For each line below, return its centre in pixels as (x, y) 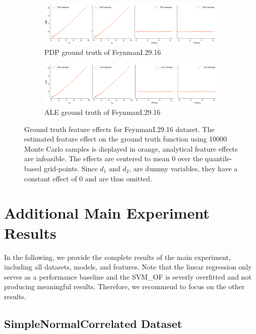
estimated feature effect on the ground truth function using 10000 (126, 139)
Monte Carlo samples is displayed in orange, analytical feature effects (131, 148)
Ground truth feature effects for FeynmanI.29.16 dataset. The (119, 129)
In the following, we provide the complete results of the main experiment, (117, 257)
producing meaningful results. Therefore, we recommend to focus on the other (124, 286)
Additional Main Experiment (107, 213)
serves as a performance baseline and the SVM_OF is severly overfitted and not (128, 276)
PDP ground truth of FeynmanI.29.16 (103, 52)
